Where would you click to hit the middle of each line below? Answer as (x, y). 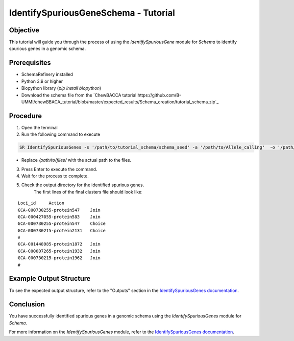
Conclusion (27, 304)
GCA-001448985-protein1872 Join (59, 244)
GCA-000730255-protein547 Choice (62, 224)
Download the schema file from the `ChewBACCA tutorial (79, 95)
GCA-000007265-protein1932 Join (59, 251)
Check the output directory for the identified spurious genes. (83, 185)
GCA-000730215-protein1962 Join (59, 258)
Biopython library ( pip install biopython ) (61, 88)
